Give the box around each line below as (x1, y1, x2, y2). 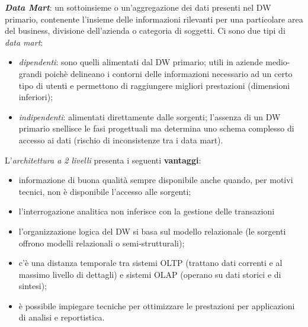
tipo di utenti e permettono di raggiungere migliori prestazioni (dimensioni (18, 79, 290, 91)
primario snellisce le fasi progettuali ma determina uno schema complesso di (18, 122, 294, 134)
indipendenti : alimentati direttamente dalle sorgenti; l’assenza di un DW (18, 110, 281, 123)
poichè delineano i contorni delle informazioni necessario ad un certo (44, 67, 293, 79)
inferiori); (18, 91, 53, 103)
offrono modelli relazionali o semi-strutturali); (18, 236, 185, 249)
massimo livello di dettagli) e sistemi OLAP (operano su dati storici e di (18, 268, 281, 280)
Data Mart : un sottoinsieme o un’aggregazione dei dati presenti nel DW (5, 1, 271, 13)
